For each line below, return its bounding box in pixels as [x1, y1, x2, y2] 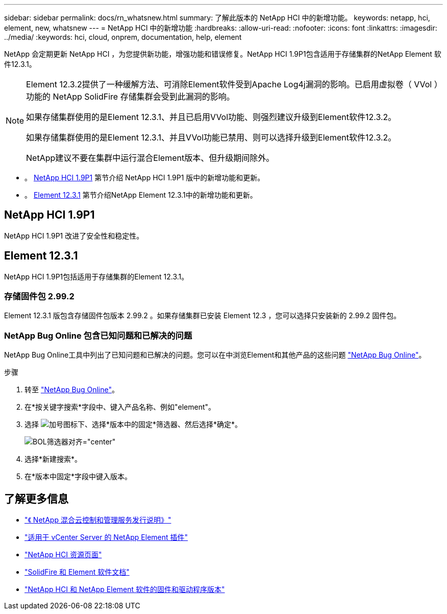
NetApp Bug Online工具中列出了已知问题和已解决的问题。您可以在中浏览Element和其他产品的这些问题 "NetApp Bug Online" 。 [4, 350, 426, 360]
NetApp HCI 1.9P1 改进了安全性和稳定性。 [4, 231, 144, 240]
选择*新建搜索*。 [24, 455, 82, 464]
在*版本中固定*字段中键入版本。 [24, 472, 132, 481]
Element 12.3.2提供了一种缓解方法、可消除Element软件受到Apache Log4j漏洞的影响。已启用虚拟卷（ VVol [26, 79, 432, 89]
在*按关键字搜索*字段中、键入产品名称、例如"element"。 [24, 403, 216, 412]
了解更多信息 [4, 492, 68, 505]
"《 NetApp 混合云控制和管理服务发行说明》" [24, 515, 171, 525]
